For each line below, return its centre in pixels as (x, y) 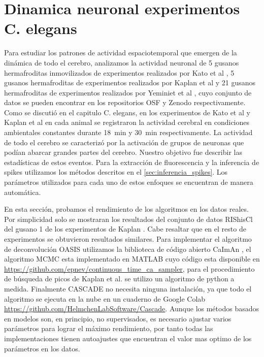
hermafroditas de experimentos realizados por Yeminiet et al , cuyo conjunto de (128, 92)
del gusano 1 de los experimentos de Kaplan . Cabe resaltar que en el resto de (125, 229)
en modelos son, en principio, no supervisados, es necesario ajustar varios (118, 318)
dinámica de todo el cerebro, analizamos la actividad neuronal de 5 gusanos (122, 62)
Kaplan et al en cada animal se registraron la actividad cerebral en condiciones (127, 122)
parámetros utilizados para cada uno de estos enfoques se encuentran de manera (129, 182)
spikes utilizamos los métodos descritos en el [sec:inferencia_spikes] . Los (116, 172)
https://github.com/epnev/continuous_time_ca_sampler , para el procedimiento (129, 268)
